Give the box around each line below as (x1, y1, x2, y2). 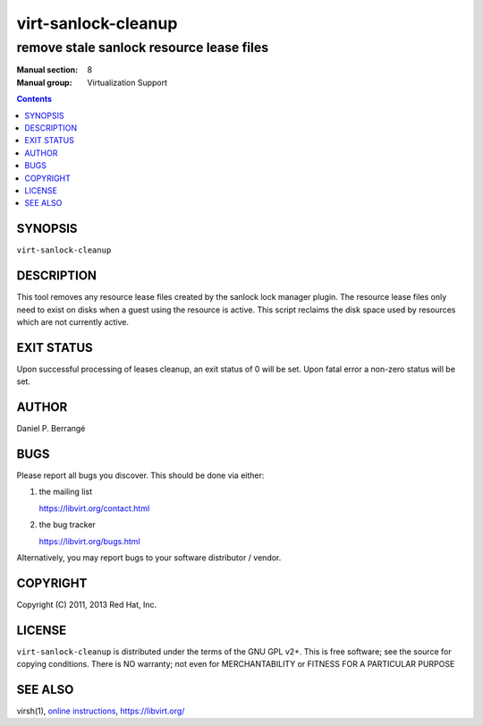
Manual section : (16, 64, 79, 75)
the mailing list (38, 486, 93, 497)
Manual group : (16, 77, 72, 88)
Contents (16, 94, 53, 105)
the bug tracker (38, 519, 96, 530)
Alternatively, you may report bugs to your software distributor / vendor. (16, 551, 282, 563)
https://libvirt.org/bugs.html (38, 535, 140, 546)
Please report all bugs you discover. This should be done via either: (16, 470, 265, 481)
